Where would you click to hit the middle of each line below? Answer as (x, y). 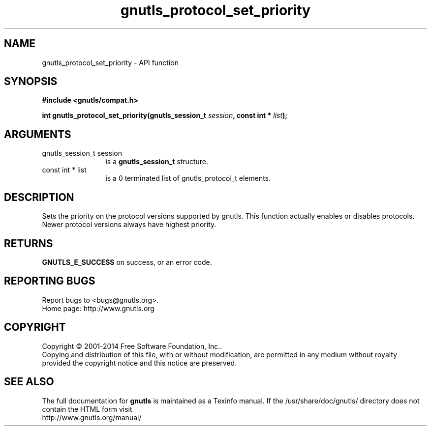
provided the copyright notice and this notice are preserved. (139, 363)
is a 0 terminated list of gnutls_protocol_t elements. (188, 178)
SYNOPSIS (31, 82)
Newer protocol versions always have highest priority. (129, 225)
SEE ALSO (29, 382)
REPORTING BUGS (50, 281)
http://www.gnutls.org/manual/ (92, 417)
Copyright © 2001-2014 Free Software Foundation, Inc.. (132, 346)
